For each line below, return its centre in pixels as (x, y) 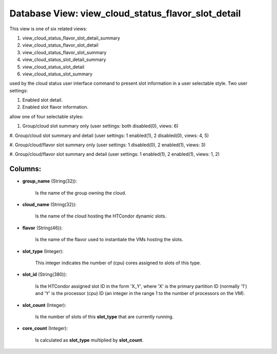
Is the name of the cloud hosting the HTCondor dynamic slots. (101, 216)
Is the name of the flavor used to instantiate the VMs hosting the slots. (109, 240)
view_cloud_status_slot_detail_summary (64, 60)
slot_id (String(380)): (45, 274)
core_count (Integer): (45, 328)
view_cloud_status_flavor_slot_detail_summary (71, 38)
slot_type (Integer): (43, 251)
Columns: (25, 169)
